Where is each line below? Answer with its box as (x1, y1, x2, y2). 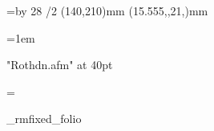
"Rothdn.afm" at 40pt (6, 56, 113, 73)
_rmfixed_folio (6, 110, 82, 127)
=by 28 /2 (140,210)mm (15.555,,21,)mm (6, 2, 208, 18)
